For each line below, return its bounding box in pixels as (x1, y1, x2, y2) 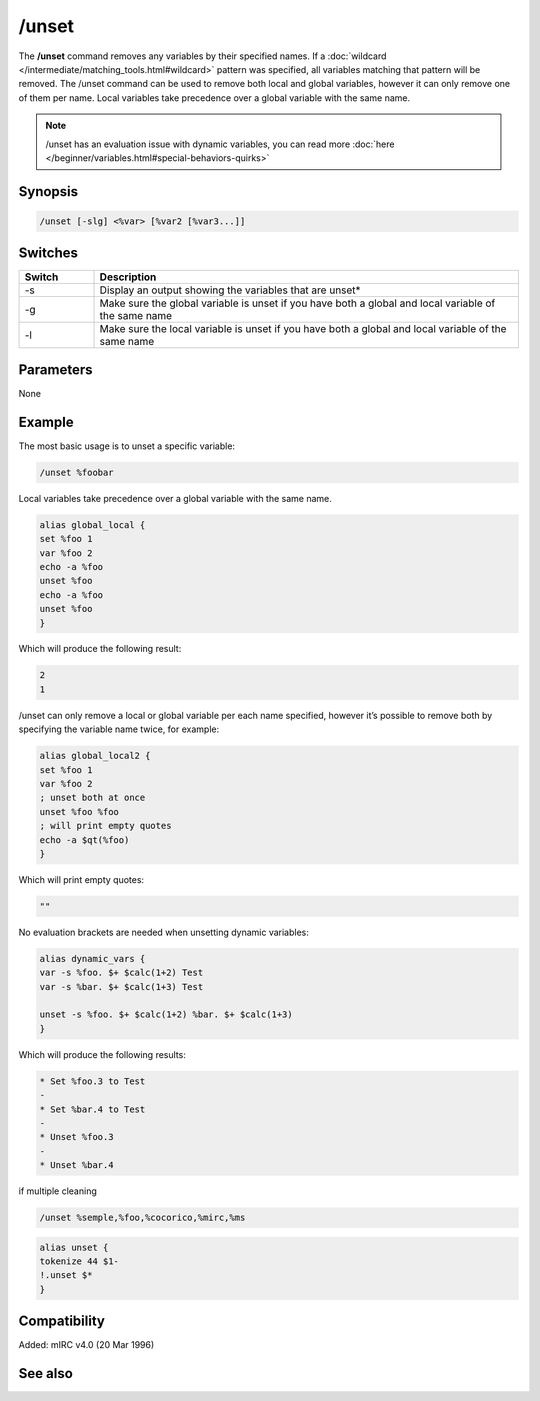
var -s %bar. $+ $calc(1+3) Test (39, 981, 204, 992)
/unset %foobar (39, 466, 114, 478)
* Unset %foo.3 (39, 1131, 114, 1143)
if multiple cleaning (18, 1185, 97, 1197)
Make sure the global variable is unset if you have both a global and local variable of (99, 296, 496, 310)
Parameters (18, 361, 93, 378)
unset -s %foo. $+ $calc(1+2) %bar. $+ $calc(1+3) (39, 1009, 294, 1020)
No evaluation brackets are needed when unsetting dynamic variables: (18, 926, 310, 938)
